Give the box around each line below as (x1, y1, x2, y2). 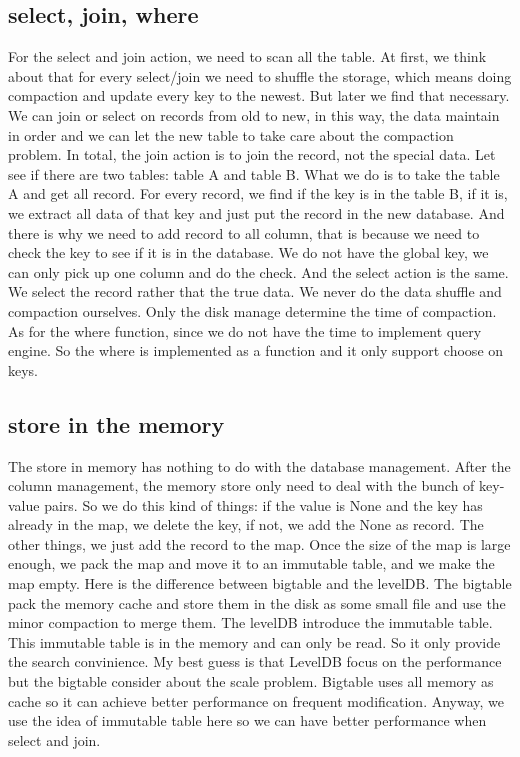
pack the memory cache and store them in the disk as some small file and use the (8, 592, 506, 613)
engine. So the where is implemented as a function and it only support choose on (8, 340, 504, 361)
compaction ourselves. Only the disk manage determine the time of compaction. (8, 300, 497, 321)
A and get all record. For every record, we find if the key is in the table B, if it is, (8, 183, 508, 204)
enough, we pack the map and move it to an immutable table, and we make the (8, 553, 495, 574)
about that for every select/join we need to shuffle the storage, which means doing (8, 65, 512, 86)
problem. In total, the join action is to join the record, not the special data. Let (8, 144, 496, 165)
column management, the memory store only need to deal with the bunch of (8, 475, 475, 496)
